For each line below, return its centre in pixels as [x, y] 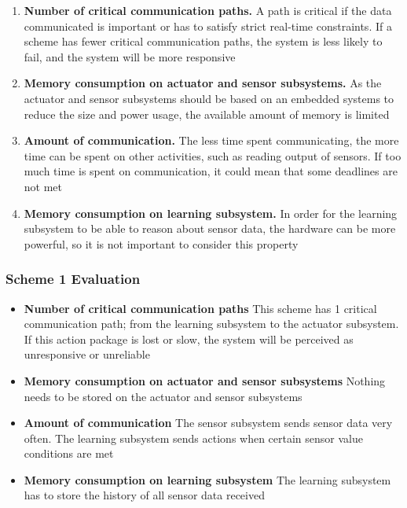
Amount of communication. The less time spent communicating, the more [211, 140]
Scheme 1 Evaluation [73, 279]
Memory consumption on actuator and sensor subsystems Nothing [205, 380]
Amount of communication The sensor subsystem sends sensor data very [208, 423]
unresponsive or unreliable [87, 354]
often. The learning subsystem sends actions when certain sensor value [193, 438]
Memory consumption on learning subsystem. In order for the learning [211, 213]
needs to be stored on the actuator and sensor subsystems [163, 396]
